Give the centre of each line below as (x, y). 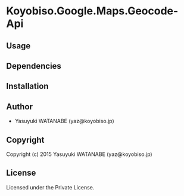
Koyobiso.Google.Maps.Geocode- (92, 11)
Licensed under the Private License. (50, 187)
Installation (27, 86)
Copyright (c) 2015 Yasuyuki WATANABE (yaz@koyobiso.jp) (79, 154)
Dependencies (34, 66)
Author (19, 107)
